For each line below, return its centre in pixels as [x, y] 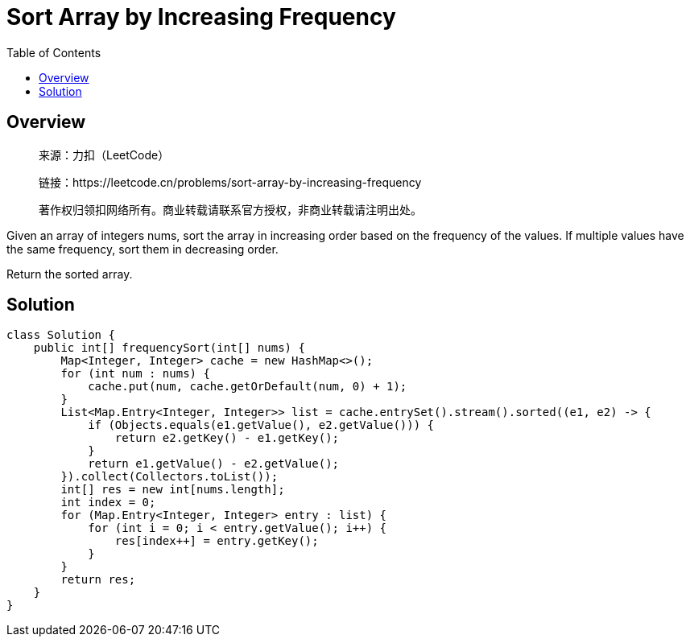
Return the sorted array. [70, 274]
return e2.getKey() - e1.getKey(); [227, 438]
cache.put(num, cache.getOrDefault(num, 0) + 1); [248, 387]
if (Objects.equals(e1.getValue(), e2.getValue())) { [261, 425]
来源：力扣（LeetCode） [104, 155]
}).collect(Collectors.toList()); [169, 477]
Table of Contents [54, 52]
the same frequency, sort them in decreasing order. [143, 249]
